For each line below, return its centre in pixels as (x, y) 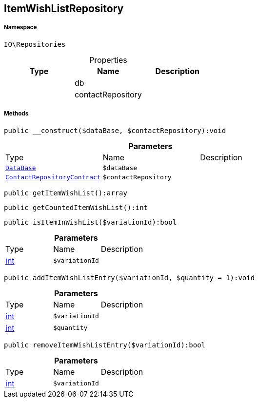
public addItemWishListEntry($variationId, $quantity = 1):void (129, 278)
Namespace (20, 28)
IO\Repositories (35, 44)
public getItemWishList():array (66, 193)
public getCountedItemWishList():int (76, 207)
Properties (108, 60)
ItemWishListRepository (64, 9)
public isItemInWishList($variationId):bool (90, 222)
